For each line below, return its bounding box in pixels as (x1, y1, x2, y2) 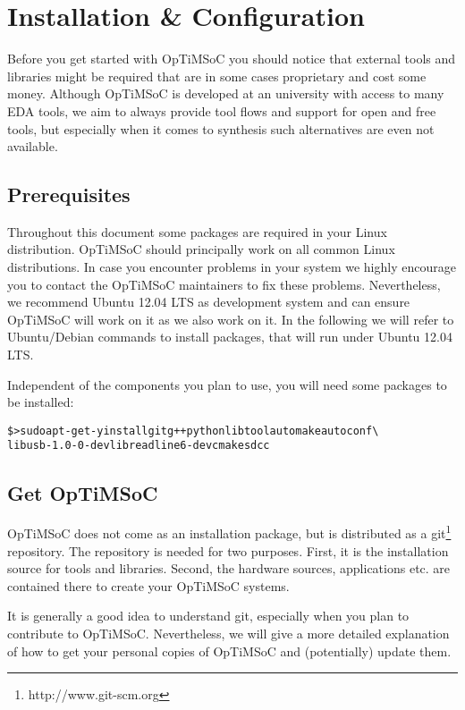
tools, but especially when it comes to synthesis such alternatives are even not (7, 119, 435, 138)
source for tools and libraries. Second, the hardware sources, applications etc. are (7, 559, 451, 578)
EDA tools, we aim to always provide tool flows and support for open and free (7, 101, 436, 120)
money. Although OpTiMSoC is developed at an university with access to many (7, 84, 444, 103)
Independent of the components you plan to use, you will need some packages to (7, 375, 447, 393)
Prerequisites (7, 181, 131, 208)
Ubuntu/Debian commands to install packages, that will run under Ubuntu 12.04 (7, 327, 452, 346)
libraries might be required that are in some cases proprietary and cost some (7, 66, 427, 85)
